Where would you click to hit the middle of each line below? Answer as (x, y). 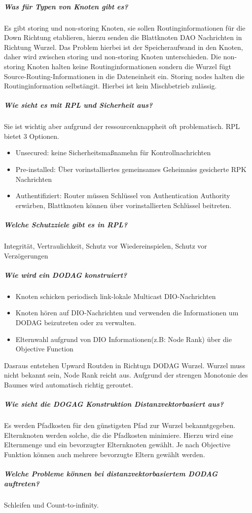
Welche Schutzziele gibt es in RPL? (66, 225)
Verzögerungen (26, 255)
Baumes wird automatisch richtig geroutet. (69, 384)
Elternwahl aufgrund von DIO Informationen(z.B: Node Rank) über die (124, 339)
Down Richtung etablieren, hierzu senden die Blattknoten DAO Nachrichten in (123, 37)
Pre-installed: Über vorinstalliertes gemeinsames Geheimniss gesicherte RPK (131, 169)
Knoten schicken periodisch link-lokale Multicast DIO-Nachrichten (116, 296)
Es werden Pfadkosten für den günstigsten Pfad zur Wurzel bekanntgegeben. (120, 425)
